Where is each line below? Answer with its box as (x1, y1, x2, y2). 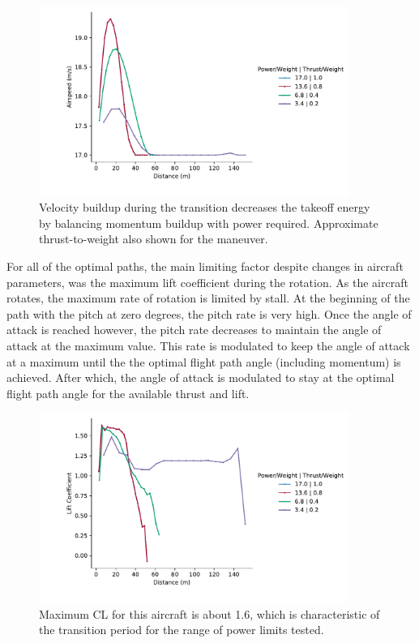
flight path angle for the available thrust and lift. (6, 384, 250, 401)
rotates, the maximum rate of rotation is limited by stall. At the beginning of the (6, 289, 410, 306)
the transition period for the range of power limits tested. (39, 621, 324, 638)
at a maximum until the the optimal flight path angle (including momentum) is (6, 353, 401, 370)
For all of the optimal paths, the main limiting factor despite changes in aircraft (6, 258, 404, 275)
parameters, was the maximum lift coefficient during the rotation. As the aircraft (6, 273, 408, 290)
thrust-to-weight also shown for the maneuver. (39, 230, 268, 247)
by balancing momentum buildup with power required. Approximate (39, 214, 378, 231)
